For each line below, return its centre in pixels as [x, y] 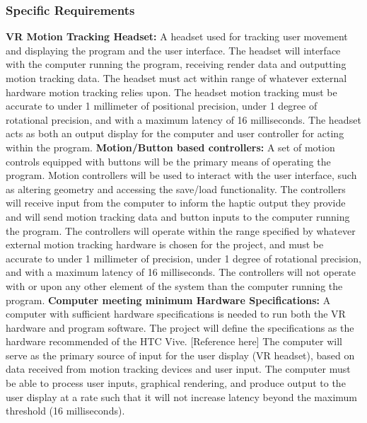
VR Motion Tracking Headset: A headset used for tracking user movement [177, 36]
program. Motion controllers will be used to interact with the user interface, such [181, 175]
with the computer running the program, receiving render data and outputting [176, 64]
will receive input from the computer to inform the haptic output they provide [176, 203]
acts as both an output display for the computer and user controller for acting [175, 133]
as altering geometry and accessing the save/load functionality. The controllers [176, 189]
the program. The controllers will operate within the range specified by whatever [181, 230]
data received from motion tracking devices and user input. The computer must [178, 369]
